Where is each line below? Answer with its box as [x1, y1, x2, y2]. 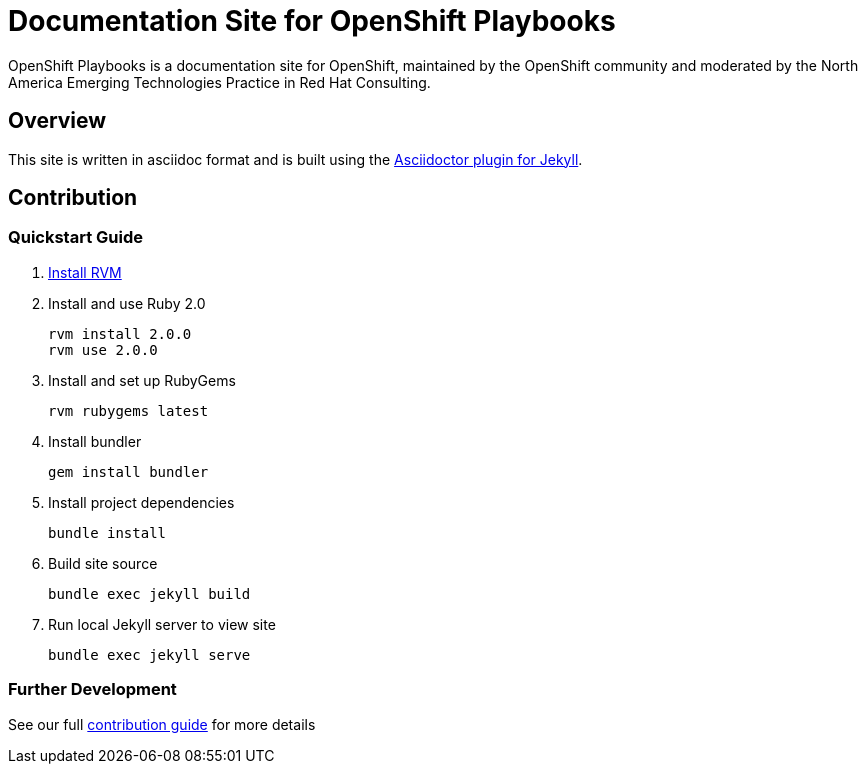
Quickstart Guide [8, 227, 143, 248]
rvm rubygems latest [48, 402, 209, 419]
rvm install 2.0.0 [48, 325, 192, 342]
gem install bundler [48, 463, 209, 480]
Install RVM [48, 263, 122, 281]
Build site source [48, 554, 158, 572]
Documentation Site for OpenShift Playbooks [8, 4, 616, 38]
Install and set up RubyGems [48, 371, 236, 389]
